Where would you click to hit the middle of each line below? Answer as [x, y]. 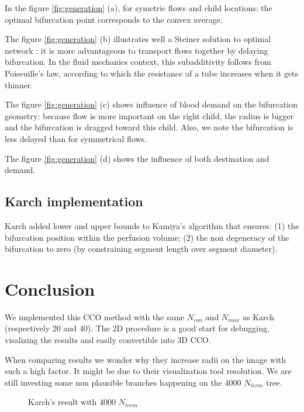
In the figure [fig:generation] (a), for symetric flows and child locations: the [139, 8]
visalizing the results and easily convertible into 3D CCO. [108, 340]
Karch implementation [74, 201]
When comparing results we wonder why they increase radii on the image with [146, 359]
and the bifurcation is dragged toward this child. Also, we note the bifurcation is [149, 127]
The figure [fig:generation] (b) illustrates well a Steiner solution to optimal [138, 39]
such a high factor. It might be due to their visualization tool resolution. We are [148, 371]
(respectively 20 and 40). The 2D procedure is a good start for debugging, [137, 328]
